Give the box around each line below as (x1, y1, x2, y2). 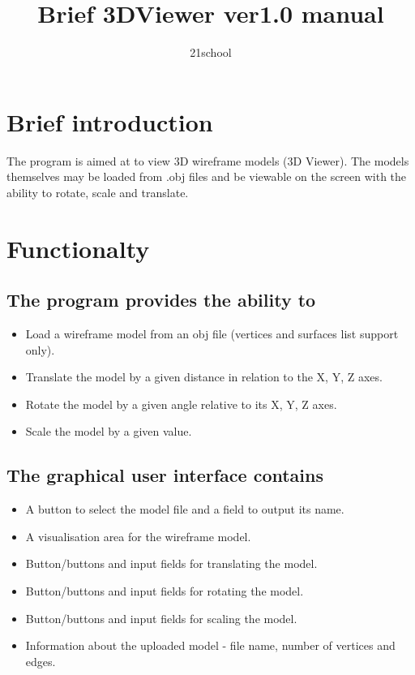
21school (190, 44, 232, 61)
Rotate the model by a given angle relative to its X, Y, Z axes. (25, 395, 337, 412)
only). (25, 341, 55, 358)
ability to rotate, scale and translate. (6, 183, 189, 200)
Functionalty (6, 231, 150, 264)
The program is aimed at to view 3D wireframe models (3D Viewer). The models (6, 152, 409, 169)
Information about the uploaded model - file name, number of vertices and (25, 637, 396, 654)
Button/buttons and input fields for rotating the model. (25, 582, 304, 599)
